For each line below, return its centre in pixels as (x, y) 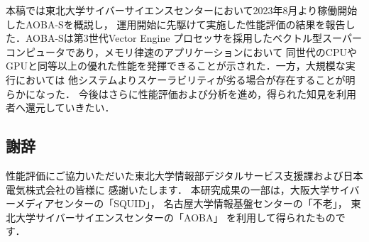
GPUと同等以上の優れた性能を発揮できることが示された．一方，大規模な (176, 66)
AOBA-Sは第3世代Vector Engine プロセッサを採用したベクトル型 (174, 38)
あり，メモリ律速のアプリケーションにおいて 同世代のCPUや (216, 51)
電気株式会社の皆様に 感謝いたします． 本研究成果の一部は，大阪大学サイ (178, 189)
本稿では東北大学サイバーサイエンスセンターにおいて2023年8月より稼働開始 (182, 10)
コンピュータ (35, 51)
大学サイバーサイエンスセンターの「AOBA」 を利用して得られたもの (175, 217)
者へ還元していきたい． (60, 108)
